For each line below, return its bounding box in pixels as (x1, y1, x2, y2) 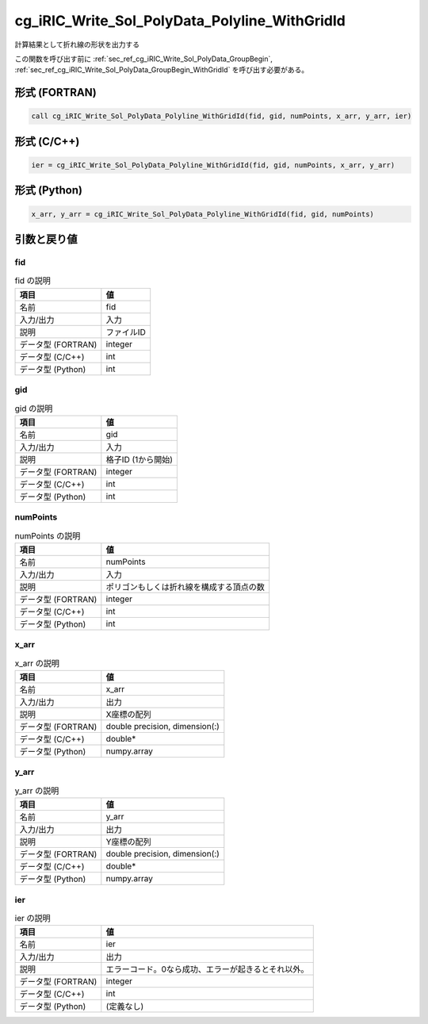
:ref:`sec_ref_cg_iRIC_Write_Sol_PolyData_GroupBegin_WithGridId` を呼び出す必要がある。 (14, 65, 309, 75)
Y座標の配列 (105, 837, 151, 848)
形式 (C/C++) (14, 135, 80, 148)
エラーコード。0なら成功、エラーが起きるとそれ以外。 (105, 964, 309, 975)
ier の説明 (14, 913, 51, 924)
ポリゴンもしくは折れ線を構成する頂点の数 (105, 581, 266, 593)
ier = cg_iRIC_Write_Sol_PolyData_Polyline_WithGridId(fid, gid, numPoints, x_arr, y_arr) (31, 160, 396, 170)
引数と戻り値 (14, 232, 78, 246)
